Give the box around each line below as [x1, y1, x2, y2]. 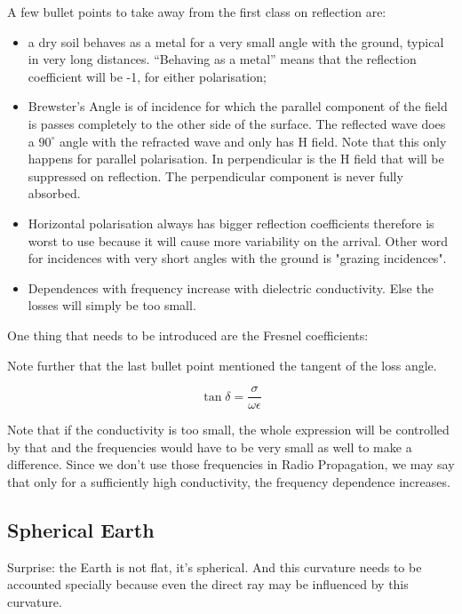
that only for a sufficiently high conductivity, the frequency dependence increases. [7, 472, 450, 490]
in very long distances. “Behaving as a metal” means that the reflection [28, 50, 417, 68]
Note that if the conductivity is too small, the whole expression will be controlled [7, 420, 450, 439]
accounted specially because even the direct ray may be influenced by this [7, 575, 409, 594]
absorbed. [28, 184, 81, 203]
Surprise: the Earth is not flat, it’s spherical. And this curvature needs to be [7, 557, 422, 576]
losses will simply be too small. [28, 296, 196, 315]
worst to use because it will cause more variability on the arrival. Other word [28, 231, 449, 250]
